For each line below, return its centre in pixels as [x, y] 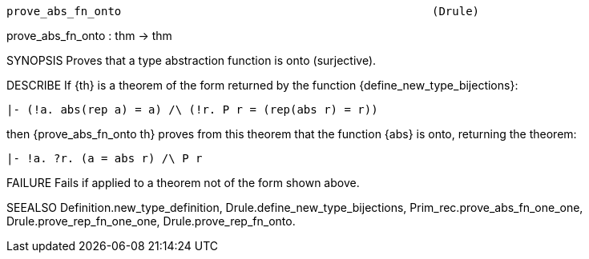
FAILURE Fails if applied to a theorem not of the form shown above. [183, 183]
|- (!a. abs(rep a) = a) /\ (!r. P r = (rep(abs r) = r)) [192, 110]
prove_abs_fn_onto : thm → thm [89, 36]
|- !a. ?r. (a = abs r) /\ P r [105, 158]
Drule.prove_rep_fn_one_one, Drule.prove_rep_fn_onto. [151, 221]
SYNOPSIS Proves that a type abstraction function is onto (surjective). [192, 60]
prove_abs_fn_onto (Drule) [243, 11]
